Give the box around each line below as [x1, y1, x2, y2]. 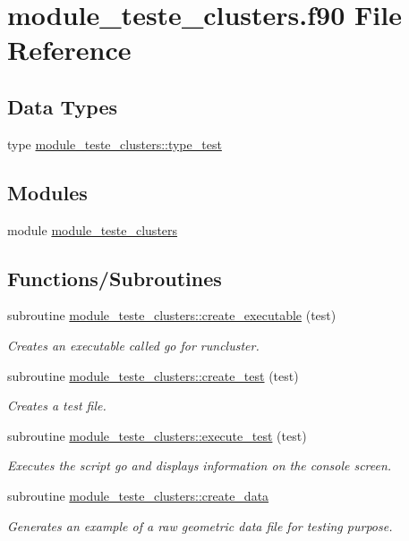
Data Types [7, 92, 117, 120]
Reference [7, 31, 132, 68]
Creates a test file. [7, 396, 107, 415]
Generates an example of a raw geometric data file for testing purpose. [7, 516, 393, 535]
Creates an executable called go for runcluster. [7, 335, 260, 354]
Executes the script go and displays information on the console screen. [7, 456, 392, 475]
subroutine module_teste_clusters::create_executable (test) [7, 306, 337, 325]
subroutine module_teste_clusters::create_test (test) [7, 366, 299, 385]
